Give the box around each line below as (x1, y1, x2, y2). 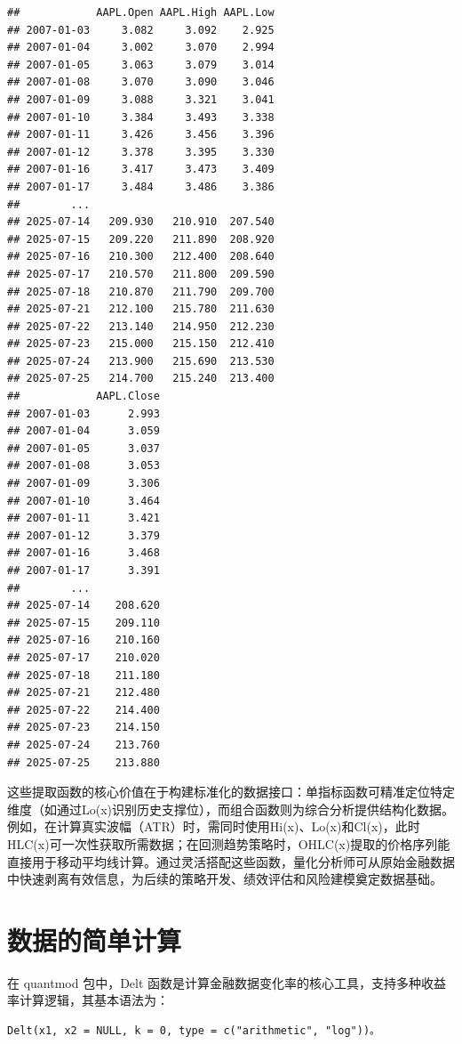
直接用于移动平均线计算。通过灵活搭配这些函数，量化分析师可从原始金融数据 (7, 852, 455, 870)
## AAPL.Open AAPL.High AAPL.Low (7, 6, 275, 19)
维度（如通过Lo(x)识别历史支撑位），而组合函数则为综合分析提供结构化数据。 (7, 799, 455, 818)
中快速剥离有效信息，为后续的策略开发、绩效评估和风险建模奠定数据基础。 (7, 870, 442, 888)
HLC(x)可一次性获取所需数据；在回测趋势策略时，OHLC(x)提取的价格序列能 (7, 834, 450, 853)
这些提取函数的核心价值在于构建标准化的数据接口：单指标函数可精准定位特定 (7, 782, 455, 801)
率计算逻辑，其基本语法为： (7, 991, 169, 1009)
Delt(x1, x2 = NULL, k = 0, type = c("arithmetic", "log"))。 (7, 1024, 380, 1037)
